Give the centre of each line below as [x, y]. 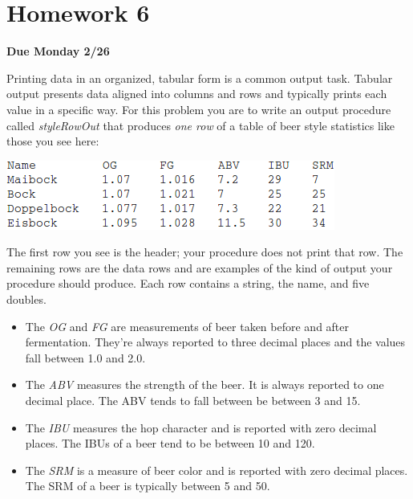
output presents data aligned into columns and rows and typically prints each [197, 94]
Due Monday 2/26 [58, 51]
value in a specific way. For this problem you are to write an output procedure [199, 109]
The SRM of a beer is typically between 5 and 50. [148, 486]
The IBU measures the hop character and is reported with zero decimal [201, 427]
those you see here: [53, 141]
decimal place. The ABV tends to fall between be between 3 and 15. [193, 401]
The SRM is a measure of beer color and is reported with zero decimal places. [217, 470]
